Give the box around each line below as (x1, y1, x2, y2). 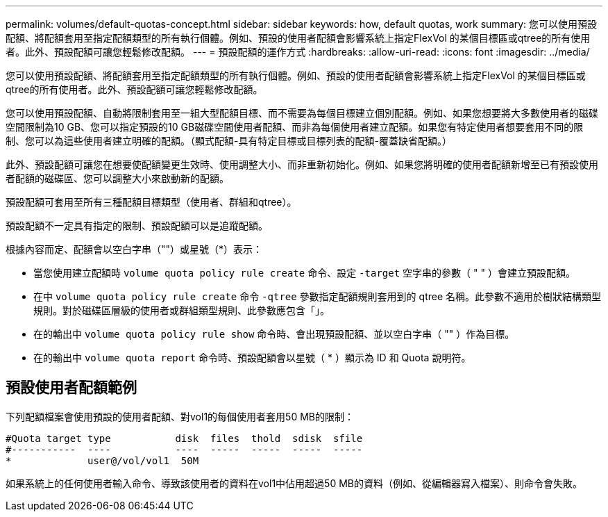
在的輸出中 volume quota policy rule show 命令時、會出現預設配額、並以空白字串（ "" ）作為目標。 (33, 328, 515, 340)
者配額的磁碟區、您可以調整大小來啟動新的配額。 (6, 172, 229, 184)
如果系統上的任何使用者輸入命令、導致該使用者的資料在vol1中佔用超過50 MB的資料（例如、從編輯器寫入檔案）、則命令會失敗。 (6, 477, 582, 489)
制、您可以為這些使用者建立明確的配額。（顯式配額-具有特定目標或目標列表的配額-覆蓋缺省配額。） (6, 135, 452, 147)
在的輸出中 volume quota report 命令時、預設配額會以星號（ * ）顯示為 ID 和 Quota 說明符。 (33, 352, 471, 363)
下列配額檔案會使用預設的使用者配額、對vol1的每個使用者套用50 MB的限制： (6, 410, 354, 422)
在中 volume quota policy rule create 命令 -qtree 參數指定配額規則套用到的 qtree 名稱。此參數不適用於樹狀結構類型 (33, 290, 602, 302)
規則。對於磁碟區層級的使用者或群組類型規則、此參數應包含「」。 (33, 304, 330, 316)
